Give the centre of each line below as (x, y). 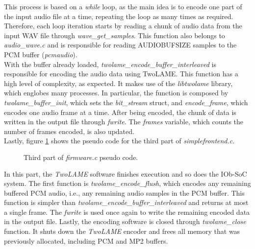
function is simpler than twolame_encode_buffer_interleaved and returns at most (126, 202)
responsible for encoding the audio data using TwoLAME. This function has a (121, 74)
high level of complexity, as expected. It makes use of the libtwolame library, (118, 83)
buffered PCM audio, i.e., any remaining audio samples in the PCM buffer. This (124, 192)
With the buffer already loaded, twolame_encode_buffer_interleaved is (110, 64)
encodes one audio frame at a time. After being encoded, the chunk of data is (120, 112)
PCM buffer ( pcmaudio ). (41, 54)
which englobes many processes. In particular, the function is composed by (116, 93)
